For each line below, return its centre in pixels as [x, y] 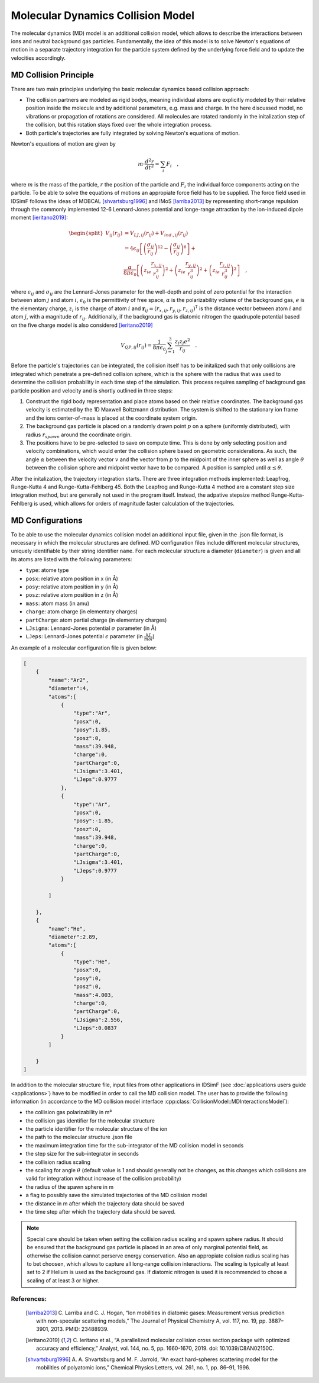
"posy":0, [87, 978]
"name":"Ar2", [69, 680]
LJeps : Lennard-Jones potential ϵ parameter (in [84, 636]
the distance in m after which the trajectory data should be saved [105, 1203]
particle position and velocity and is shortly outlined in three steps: [92, 390]
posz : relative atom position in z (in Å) [72, 595]
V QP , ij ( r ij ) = [136, 346]
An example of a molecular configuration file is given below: [84, 648]
